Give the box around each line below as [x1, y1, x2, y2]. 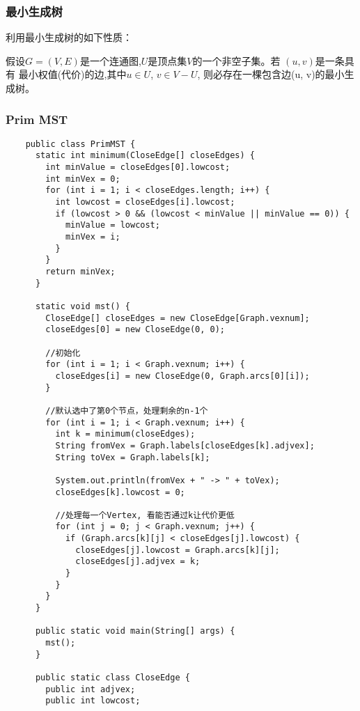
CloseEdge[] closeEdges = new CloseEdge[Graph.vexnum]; [45, 313, 310, 323]
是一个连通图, [79, 53, 141, 68]
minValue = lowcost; [65, 220, 160, 231]
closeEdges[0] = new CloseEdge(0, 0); [45, 325, 225, 335]
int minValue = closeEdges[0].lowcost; [45, 162, 230, 173]
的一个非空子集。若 [192, 53, 281, 68]
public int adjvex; [45, 684, 136, 694]
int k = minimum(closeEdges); [55, 429, 196, 439]
